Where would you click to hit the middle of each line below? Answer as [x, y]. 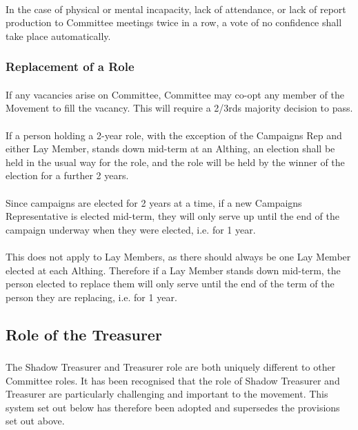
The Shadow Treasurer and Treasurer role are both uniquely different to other [171, 367]
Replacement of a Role [70, 66]
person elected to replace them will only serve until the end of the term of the [170, 284]
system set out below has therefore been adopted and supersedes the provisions [173, 407]
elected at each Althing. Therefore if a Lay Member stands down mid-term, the [173, 270]
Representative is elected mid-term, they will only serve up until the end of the [172, 216]
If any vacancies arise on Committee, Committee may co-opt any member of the [175, 94]
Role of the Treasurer [84, 334]
